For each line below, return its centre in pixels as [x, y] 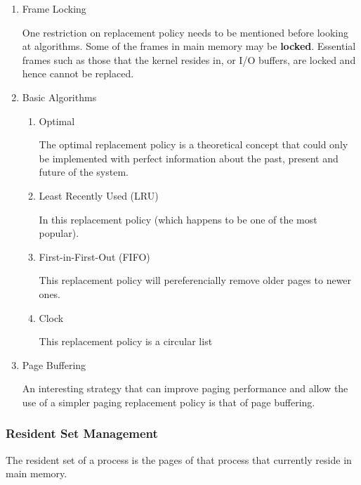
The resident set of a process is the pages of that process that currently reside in [179, 459]
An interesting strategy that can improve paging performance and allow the [185, 388]
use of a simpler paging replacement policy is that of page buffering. [169, 402]
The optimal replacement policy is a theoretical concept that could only [193, 144]
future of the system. [84, 172]
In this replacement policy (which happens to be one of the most [178, 219]
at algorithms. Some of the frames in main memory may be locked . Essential [189, 46]
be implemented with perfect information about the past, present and [189, 158]
